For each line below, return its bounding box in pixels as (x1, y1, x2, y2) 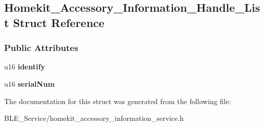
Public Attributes (4, 41, 78, 54)
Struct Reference (13, 14, 105, 30)
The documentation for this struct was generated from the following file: (4, 95, 231, 106)
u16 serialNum (4, 78, 55, 89)
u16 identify (4, 61, 45, 72)
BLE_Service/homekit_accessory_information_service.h (4, 113, 184, 123)
